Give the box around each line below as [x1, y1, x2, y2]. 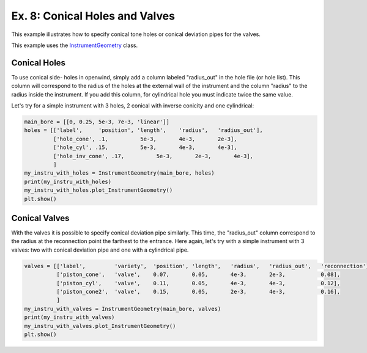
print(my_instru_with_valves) [24, 314, 115, 321]
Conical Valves [11, 213, 70, 223]
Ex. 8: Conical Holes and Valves [11, 9, 176, 23]
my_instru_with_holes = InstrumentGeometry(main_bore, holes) [24, 170, 215, 176]
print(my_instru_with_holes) [24, 178, 112, 185]
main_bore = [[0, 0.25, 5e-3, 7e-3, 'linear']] [24, 118, 169, 125]
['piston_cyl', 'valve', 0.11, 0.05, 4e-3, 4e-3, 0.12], [56, 280, 341, 286]
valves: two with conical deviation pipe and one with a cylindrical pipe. [11, 246, 189, 253]
